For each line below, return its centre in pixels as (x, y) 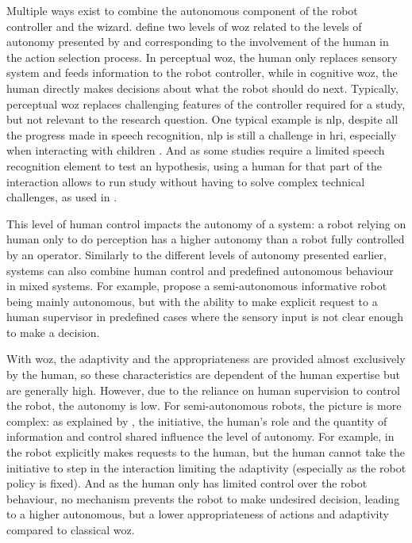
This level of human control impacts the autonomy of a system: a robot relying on (206, 223)
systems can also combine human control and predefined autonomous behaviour (200, 270)
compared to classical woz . (71, 530)
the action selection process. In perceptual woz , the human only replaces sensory (202, 57)
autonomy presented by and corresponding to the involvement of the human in (198, 42)
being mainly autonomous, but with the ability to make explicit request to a (192, 301)
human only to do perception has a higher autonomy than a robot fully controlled (206, 239)
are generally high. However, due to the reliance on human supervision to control (203, 390)
